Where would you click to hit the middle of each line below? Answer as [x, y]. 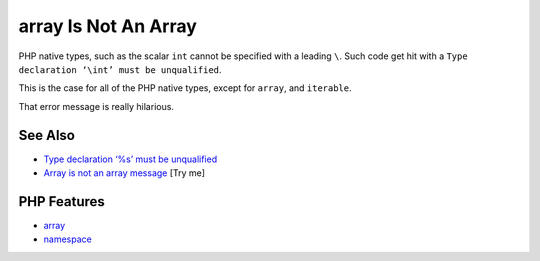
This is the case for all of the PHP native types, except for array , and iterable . [185, 88]
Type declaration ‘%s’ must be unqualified [130, 159]
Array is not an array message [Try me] [124, 173]
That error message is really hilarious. [96, 106]
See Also [46, 135]
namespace [67, 239]
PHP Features [61, 201]
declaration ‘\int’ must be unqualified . [120, 69]
